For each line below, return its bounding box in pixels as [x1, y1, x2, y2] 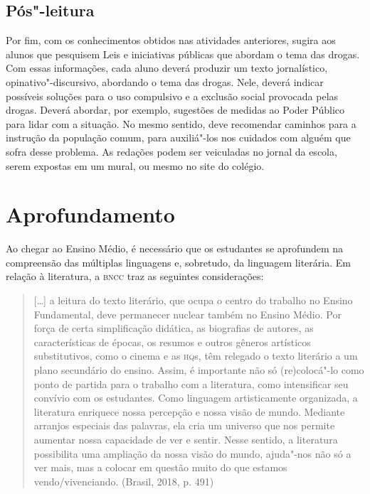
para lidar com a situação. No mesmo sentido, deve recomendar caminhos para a [6, 116, 356, 131]
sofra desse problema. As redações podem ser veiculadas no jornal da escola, [6, 144, 337, 159]
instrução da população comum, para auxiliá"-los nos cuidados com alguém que [6, 130, 351, 145]
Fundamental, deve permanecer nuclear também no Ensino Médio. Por [33, 306, 342, 321]
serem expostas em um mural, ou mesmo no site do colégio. [6, 158, 265, 173]
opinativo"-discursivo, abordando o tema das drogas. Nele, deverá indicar [6, 74, 324, 89]
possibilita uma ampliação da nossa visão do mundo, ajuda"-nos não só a [33, 446, 351, 461]
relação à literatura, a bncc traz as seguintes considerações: [6, 269, 264, 284]
